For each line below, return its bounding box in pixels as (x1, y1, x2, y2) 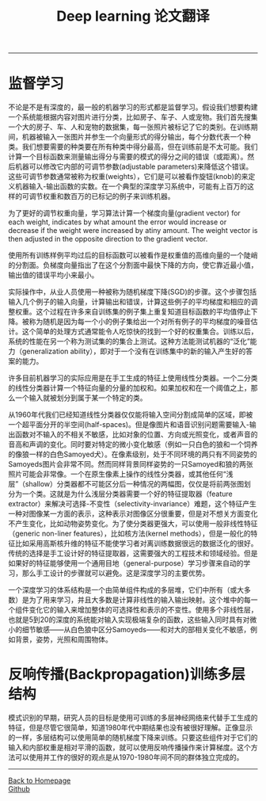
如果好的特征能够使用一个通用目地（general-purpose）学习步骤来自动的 (8, 559, 244, 568)
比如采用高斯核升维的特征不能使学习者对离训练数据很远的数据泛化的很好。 (14, 539, 258, 548)
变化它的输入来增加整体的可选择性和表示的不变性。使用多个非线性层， (28, 605, 258, 615)
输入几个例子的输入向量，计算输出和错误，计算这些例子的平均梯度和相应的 (8, 297, 251, 307)
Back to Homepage (8, 776, 71, 785)
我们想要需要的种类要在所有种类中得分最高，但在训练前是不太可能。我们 (21, 142, 258, 151)
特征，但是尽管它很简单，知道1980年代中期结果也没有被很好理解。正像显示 (8, 723, 253, 733)
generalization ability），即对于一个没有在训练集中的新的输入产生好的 (21, 346, 246, 357)
